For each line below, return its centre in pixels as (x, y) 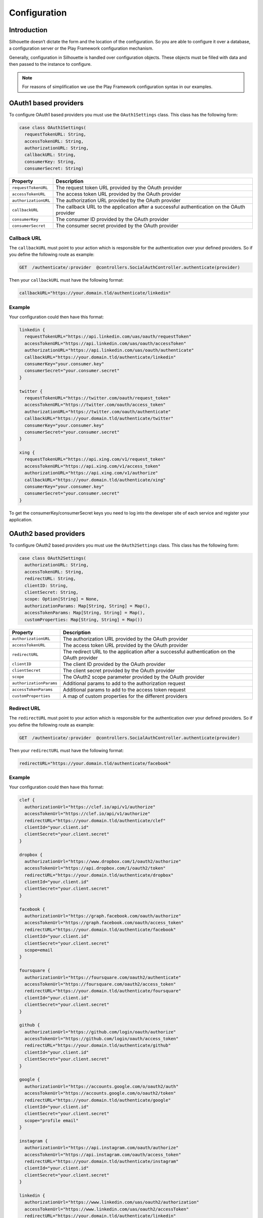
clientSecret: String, (52, 592)
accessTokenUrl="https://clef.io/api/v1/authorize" (87, 814)
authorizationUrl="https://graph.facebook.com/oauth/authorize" (103, 916)
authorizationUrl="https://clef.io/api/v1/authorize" (90, 807)
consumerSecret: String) (54, 169)
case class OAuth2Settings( (53, 558)
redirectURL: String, (50, 579)
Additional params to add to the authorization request (124, 683)
